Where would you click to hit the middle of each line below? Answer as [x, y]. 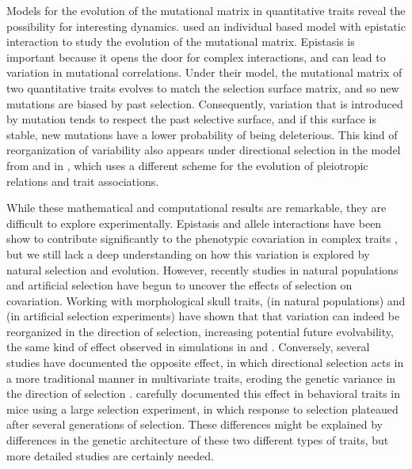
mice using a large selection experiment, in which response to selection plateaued [202, 408]
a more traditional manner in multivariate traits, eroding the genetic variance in [201, 378]
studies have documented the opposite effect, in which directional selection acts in [205, 363]
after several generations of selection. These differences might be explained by [195, 424]
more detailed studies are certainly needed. [110, 455]
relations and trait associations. [83, 181]
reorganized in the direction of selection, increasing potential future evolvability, [200, 331]
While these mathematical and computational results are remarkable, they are [196, 208]
